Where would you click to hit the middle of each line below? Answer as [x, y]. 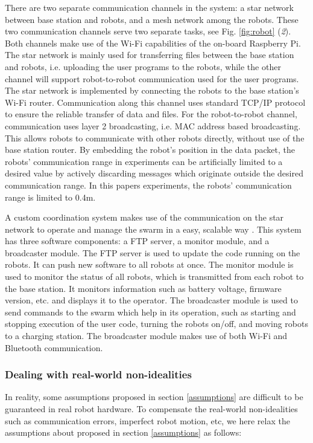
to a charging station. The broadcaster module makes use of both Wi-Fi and [146, 336]
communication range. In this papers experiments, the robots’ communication [148, 185]
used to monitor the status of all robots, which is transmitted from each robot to [154, 276]
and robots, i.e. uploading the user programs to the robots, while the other [143, 66]
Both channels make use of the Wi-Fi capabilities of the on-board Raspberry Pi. [153, 43]
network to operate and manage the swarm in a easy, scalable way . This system [153, 229]
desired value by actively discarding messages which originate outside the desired [154, 173]
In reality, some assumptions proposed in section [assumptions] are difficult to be [154, 397]
